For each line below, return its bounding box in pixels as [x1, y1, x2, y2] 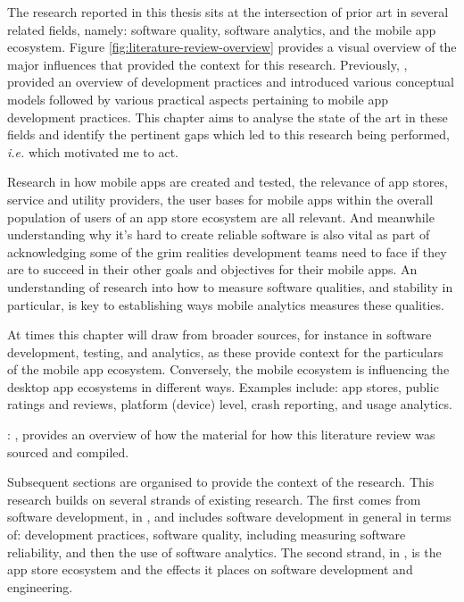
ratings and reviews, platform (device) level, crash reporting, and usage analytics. [7, 395, 452, 414]
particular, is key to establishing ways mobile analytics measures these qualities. [7, 295, 444, 314]
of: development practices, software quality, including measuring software [7, 525, 406, 544]
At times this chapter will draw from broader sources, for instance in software [7, 325, 432, 344]
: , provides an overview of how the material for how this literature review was [7, 425, 435, 444]
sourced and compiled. [7, 442, 129, 461]
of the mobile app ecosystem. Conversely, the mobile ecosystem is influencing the [7, 360, 450, 379]
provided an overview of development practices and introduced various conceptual [7, 72, 454, 91]
